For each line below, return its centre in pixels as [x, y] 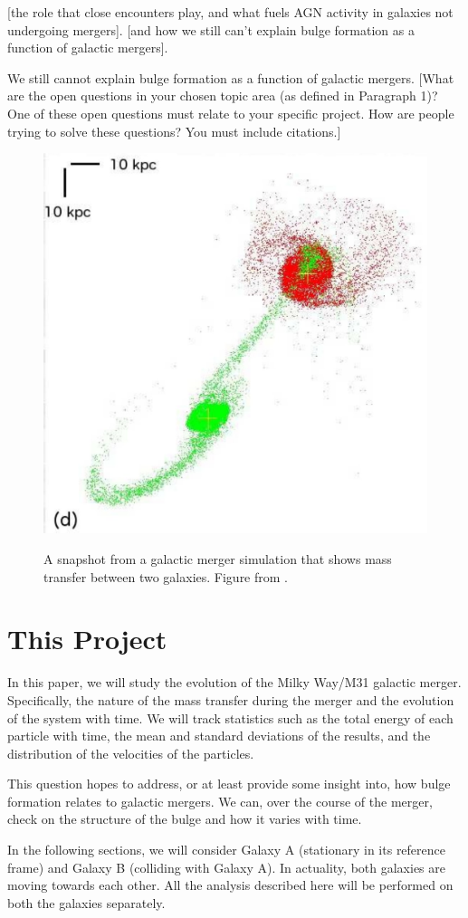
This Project [87, 639]
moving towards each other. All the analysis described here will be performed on [230, 885]
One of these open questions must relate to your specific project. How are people [231, 113]
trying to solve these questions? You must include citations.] [174, 131]
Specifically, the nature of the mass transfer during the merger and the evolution [231, 699]
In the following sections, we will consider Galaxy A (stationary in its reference [227, 850]
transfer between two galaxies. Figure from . [166, 576]
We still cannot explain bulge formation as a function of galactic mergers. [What [231, 77]
